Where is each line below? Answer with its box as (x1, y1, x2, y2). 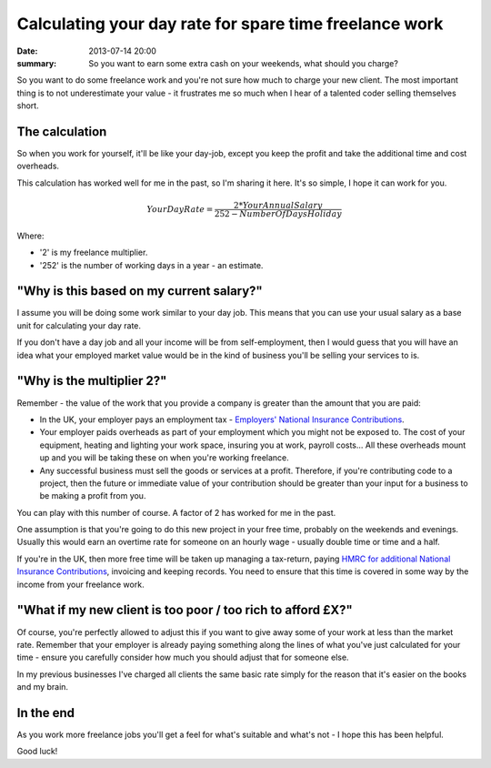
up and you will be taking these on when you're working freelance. (39, 452, 290, 463)
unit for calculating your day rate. (16, 319, 141, 331)
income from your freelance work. (16, 579, 145, 590)
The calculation (16, 124, 107, 139)
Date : (16, 45, 38, 56)
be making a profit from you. (39, 490, 146, 501)
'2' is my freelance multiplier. (39, 247, 148, 258)
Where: (16, 230, 45, 241)
